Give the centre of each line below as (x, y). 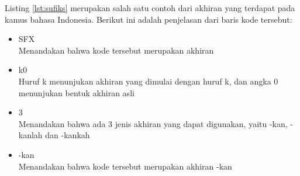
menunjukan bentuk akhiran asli (76, 92)
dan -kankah (68, 135)
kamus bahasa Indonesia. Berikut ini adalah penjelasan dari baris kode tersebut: (149, 19)
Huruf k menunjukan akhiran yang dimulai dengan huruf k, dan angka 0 (148, 81)
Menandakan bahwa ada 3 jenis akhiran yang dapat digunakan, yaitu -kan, (153, 123)
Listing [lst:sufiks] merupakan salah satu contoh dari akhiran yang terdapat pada (150, 8)
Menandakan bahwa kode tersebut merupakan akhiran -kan (125, 166)
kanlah (30, 135)
